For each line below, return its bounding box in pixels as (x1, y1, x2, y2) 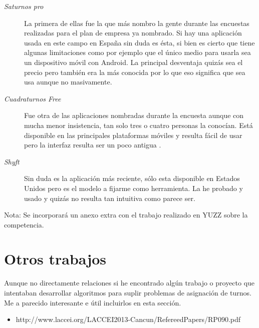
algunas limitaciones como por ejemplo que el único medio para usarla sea (24, 47, 251, 57)
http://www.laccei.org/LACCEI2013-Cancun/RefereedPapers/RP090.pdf (16, 314, 241, 324)
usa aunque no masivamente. (24, 76, 112, 87)
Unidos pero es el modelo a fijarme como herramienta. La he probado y (24, 182, 243, 193)
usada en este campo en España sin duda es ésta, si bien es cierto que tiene (24, 37, 255, 47)
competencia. (4, 219, 44, 229)
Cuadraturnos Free (4, 93, 61, 103)
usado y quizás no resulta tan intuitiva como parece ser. (24, 192, 195, 203)
